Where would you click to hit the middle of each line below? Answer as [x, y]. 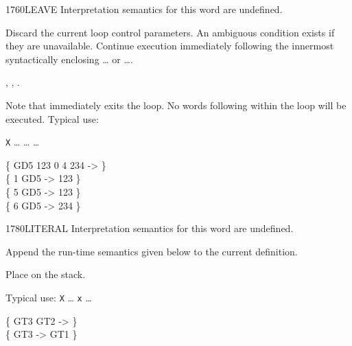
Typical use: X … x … [49, 297]
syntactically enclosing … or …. [69, 59]
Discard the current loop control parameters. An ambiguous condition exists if [170, 32]
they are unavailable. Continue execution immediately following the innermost [170, 46]
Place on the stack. [46, 274]
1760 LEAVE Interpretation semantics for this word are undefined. [144, 9]
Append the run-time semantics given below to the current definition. [152, 251]
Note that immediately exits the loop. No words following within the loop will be [176, 105]
